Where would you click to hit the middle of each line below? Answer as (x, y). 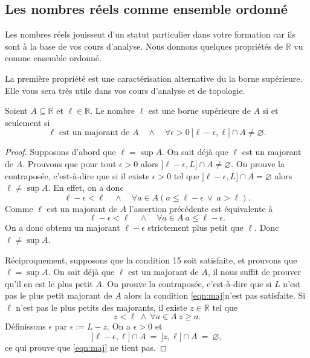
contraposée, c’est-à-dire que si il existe (77, 175)
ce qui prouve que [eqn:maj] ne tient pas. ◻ (86, 347)
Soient (16, 111)
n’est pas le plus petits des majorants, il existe (102, 307)
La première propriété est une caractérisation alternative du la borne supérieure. (154, 78)
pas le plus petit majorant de (59, 295)
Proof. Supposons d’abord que (60, 152)
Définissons (25, 326)
